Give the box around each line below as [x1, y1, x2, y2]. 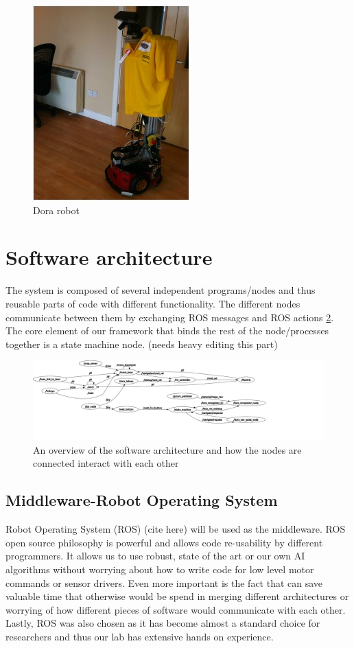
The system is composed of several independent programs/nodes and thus [5, 283, 316, 297]
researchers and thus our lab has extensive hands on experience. [5, 629, 274, 643]
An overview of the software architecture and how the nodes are [33, 442, 302, 456]
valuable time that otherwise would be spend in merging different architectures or [5, 589, 349, 603]
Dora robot [33, 202, 80, 217]
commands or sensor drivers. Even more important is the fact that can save [5, 575, 323, 590]
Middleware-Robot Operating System [5, 489, 278, 511]
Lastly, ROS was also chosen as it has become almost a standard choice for [5, 616, 320, 630]
